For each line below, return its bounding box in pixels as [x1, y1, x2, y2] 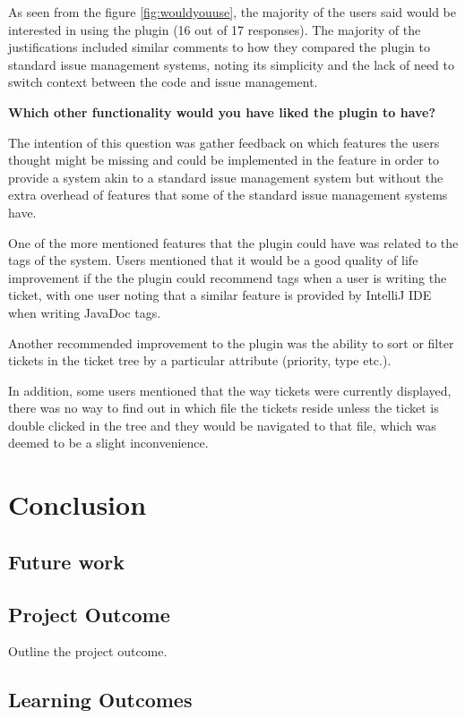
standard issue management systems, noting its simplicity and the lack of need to [8, 55, 455, 73]
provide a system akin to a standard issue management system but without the [8, 167, 443, 186]
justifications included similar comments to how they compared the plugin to [8, 38, 430, 56]
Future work [8, 547, 125, 575]
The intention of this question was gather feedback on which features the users [8, 132, 440, 151]
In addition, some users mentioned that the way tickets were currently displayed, [8, 380, 452, 399]
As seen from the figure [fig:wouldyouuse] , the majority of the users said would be [8, 3, 456, 21]
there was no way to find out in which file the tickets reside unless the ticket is [8, 398, 439, 417]
